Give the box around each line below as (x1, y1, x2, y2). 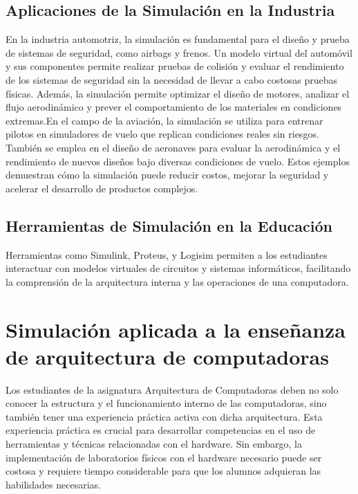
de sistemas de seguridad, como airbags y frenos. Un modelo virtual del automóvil (6, 45, 352, 60)
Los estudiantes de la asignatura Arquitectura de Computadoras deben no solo (6, 382, 339, 396)
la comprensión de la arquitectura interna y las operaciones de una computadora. (6, 274, 349, 289)
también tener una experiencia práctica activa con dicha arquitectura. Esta (6, 409, 323, 423)
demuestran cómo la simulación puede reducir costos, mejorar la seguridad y (6, 167, 329, 182)
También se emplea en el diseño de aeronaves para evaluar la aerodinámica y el (6, 140, 341, 154)
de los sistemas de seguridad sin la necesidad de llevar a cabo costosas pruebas (6, 72, 338, 86)
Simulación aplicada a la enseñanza (6, 315, 346, 343)
